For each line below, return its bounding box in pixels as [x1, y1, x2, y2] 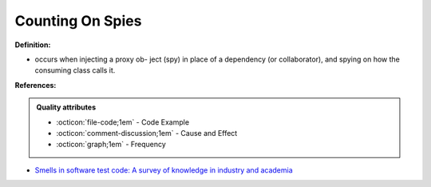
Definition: [14, 40, 51, 50]
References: [14, 80, 57, 90]
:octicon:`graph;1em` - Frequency [56, 140, 167, 149]
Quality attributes [36, 102, 96, 112]
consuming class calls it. [34, 66, 116, 75]
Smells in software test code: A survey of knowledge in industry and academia [34, 165, 293, 175]
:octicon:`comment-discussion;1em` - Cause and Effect [56, 128, 238, 137]
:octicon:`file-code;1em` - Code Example [56, 117, 190, 127]
